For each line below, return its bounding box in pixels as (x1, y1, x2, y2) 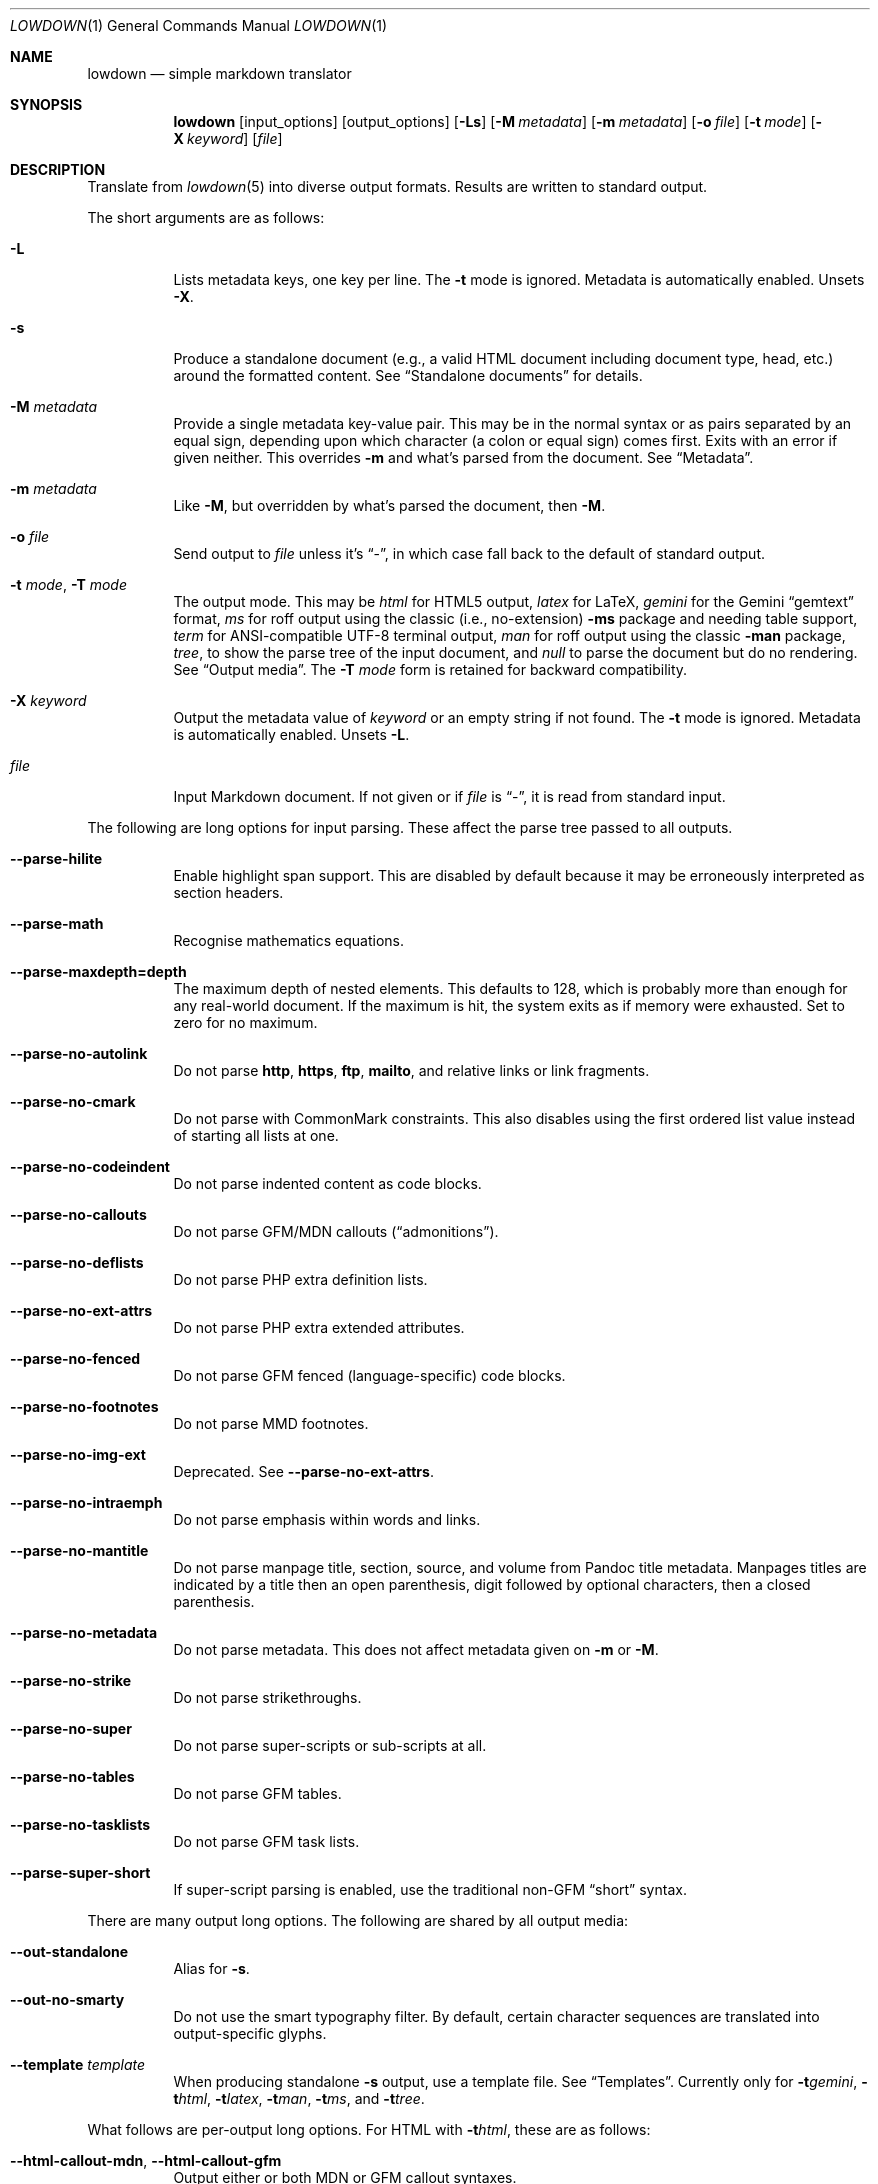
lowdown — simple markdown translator (87, 65, 352, 82)
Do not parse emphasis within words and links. (173, 1511, 481, 1528)
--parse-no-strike (10, 1672, 132, 1689)
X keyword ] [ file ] (173, 130, 283, 147)
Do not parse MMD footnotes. (173, 1415, 369, 1432)
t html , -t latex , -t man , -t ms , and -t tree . (173, 2090, 425, 2107)
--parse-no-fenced (10, 1350, 141, 1367)
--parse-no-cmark (10, 1093, 136, 1110)
